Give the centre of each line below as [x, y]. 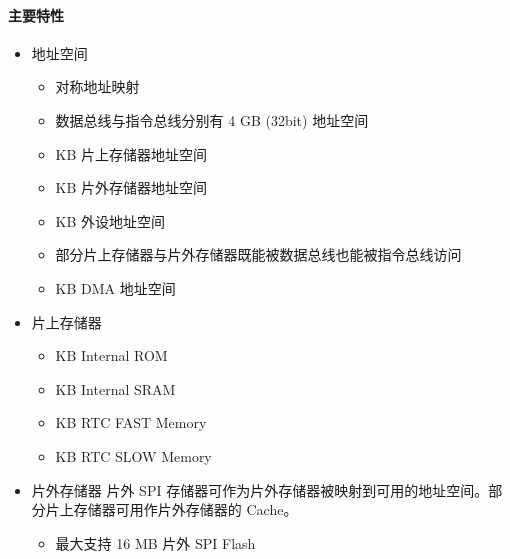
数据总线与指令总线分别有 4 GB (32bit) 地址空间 [212, 119]
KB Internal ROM [111, 355]
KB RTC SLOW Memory [133, 455]
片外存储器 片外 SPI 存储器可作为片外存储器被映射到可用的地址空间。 [260, 489]
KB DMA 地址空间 [115, 287]
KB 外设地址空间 [110, 220]
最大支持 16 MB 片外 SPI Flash [155, 542]
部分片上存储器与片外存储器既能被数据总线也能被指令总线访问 [258, 254]
